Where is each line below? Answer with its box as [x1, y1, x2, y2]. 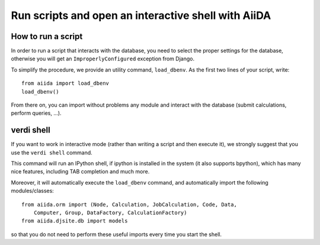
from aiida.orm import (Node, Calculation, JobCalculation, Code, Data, [21, 201, 237, 208]
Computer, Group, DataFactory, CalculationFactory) [33, 209, 187, 216]
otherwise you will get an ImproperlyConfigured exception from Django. [11, 55, 195, 62]
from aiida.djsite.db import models [21, 218, 128, 224]
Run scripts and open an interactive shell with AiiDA [11, 9, 271, 22]
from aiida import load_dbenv [21, 80, 110, 87]
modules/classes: [11, 187, 55, 195]
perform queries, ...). [11, 109, 62, 117]
